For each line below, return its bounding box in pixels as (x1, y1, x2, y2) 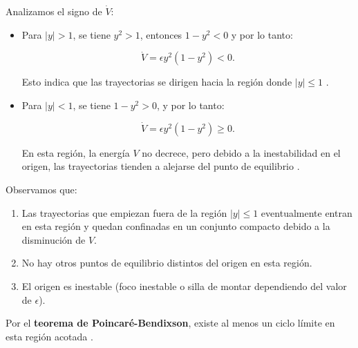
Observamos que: (6, 182, 77, 196)
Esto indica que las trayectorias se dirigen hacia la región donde (21, 75, 292, 89)
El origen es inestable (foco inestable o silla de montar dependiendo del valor (21, 278, 347, 293)
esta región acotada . (6, 329, 93, 343)
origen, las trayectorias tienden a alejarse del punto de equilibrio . (21, 159, 300, 173)
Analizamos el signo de (6, 4, 102, 18)
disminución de (21, 232, 86, 246)
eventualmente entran (261, 205, 352, 220)
